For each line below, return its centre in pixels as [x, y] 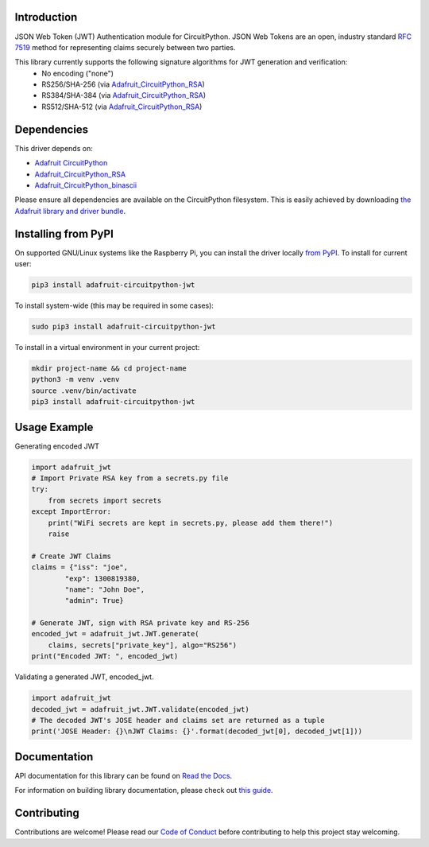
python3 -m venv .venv [75, 379]
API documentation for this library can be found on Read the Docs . [124, 775]
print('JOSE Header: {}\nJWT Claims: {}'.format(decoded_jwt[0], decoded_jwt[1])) [197, 731]
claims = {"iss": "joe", [80, 567]
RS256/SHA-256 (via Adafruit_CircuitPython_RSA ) [124, 84]
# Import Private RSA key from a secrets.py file [130, 478]
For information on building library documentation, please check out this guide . [144, 791]
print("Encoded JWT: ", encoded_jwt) [105, 657]
